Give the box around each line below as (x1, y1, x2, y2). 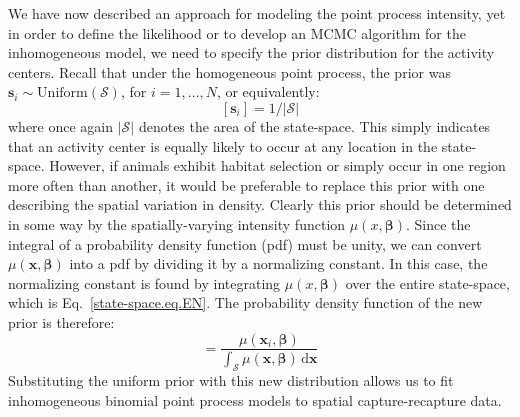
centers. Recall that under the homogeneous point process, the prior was (8, 61, 451, 82)
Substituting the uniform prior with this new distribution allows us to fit (8, 370, 454, 391)
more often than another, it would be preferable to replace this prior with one (8, 174, 485, 195)
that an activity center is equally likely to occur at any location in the (8, 135, 438, 156)
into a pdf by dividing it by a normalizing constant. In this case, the (69, 253, 488, 274)
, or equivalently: (216, 81, 320, 102)
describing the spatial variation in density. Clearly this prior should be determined (8, 194, 512, 215)
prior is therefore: (8, 311, 115, 332)
